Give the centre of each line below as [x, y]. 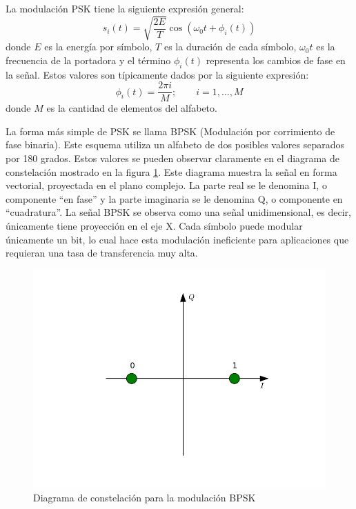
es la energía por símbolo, [98, 47]
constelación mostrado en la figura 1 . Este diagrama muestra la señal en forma [171, 171]
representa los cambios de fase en [276, 60]
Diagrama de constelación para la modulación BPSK [145, 497]
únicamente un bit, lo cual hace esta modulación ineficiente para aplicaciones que [177, 239]
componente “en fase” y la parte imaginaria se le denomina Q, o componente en [174, 198]
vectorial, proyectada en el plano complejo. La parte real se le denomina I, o [166, 185]
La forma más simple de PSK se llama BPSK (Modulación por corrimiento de [170, 131]
